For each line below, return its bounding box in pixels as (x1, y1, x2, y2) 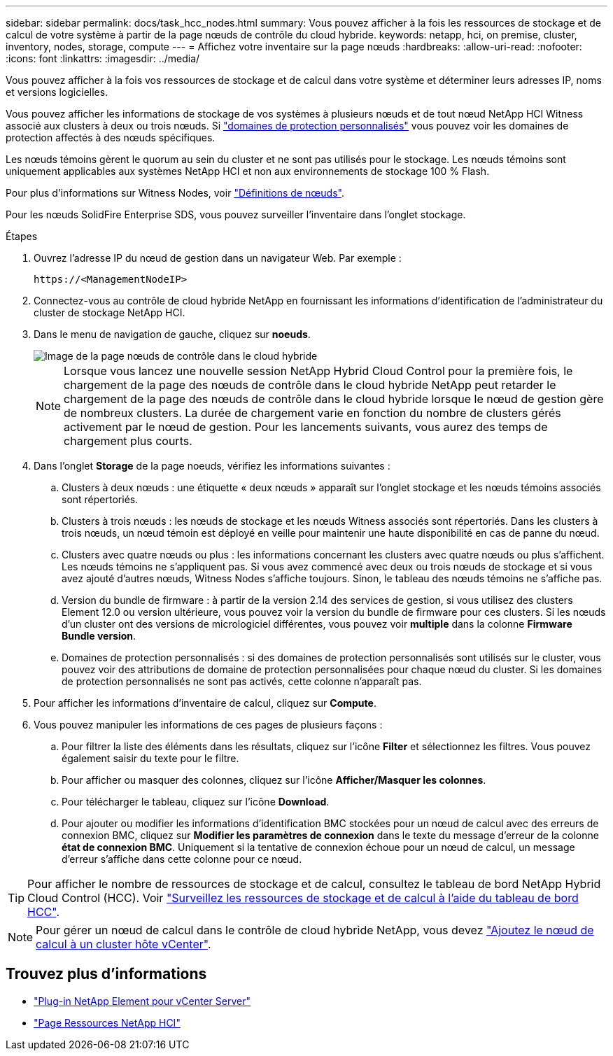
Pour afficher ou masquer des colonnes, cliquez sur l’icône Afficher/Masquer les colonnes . (62, 774, 486, 786)
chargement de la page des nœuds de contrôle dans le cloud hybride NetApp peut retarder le (64, 378, 556, 392)
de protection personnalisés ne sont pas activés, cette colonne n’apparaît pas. (62, 675, 422, 687)
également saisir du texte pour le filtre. (62, 752, 239, 764)
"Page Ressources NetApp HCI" (34, 1016, 181, 1029)
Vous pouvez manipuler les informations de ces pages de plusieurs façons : (34, 719, 383, 731)
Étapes (6, 230, 38, 242)
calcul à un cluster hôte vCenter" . (36, 937, 211, 951)
